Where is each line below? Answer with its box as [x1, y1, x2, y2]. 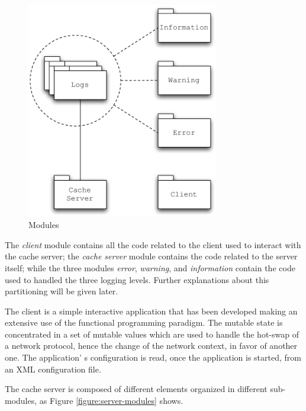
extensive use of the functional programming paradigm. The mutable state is [5, 316, 283, 329]
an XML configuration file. [5, 362, 101, 375]
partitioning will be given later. [5, 285, 118, 297]
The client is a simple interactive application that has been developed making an [5, 304, 298, 317]
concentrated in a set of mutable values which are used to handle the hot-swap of [5, 327, 299, 340]
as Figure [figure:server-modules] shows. [39, 394, 183, 406]
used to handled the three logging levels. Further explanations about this [5, 273, 269, 285]
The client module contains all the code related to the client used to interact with [5, 238, 301, 251]
